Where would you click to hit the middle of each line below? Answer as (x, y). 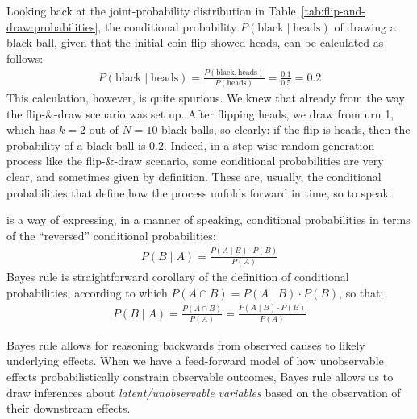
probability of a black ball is (76, 145)
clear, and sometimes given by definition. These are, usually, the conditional (194, 176)
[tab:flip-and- (333, 10)
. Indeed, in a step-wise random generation (269, 145)
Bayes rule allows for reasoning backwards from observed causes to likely (186, 344)
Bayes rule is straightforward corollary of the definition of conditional (178, 277)
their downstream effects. (69, 408)
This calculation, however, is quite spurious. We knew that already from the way (206, 98)
